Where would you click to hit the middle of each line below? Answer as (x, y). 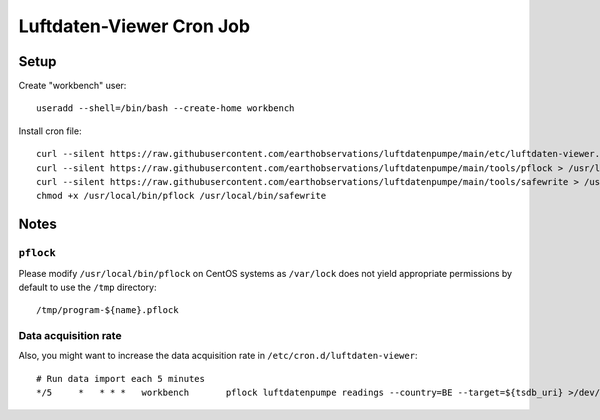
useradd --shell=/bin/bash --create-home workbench (165, 108)
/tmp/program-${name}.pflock (107, 310)
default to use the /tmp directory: (87, 287)
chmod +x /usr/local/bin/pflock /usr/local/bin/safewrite (181, 196)
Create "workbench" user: (72, 86)
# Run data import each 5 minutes (120, 378)
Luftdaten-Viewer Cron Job (134, 26)
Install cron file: (50, 131)
